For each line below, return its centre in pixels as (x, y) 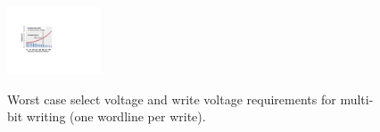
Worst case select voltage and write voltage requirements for (172, 99)
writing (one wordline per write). (116, 116)
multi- (357, 99)
